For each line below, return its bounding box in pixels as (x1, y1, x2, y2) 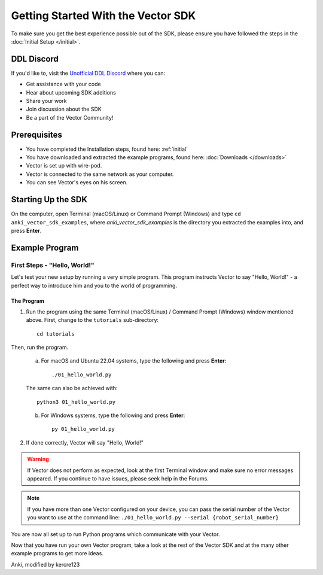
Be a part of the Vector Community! (26, 114, 114, 121)
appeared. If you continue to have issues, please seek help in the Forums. (27, 474, 209, 482)
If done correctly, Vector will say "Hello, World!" (26, 439, 144, 446)
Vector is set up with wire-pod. (26, 162, 102, 169)
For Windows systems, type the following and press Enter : (41, 412, 185, 419)
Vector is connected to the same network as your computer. (26, 171, 174, 178)
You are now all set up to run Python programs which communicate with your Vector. (11, 530, 220, 538)
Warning (27, 455, 49, 463)
